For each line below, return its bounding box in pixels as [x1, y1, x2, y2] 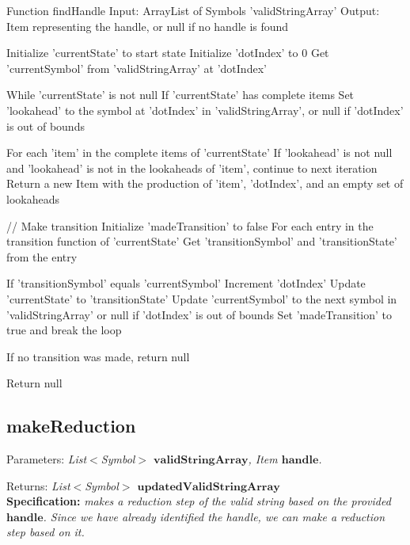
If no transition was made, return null [6, 348, 190, 364]
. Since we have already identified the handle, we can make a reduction [43, 508, 385, 524]
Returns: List [6, 477, 70, 494]
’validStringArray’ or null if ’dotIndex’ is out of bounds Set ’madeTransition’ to [6, 306, 393, 322]
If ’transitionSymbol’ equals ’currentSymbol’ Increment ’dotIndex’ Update [6, 275, 366, 292]
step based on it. [6, 524, 85, 540]
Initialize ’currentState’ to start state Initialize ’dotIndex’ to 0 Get [6, 44, 329, 61]
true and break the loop [6, 322, 122, 338]
